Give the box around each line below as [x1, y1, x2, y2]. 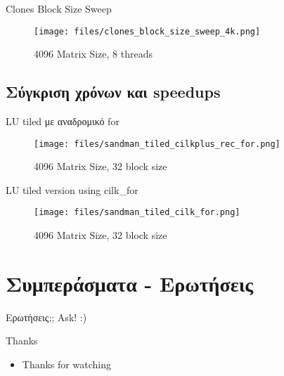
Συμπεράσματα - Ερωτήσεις [6, 268, 254, 297]
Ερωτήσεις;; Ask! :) [6, 309, 87, 324]
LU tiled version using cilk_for [6, 182, 138, 197]
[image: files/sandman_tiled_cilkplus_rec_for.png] [34, 138, 280, 149]
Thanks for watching [22, 357, 111, 372]
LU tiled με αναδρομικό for [6, 114, 120, 129]
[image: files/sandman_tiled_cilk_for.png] [34, 207, 240, 218]
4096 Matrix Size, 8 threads [34, 46, 153, 61]
